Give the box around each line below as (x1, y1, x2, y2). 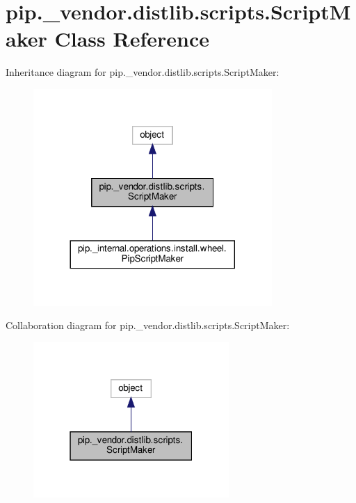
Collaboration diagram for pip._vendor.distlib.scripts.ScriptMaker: (6, 318, 290, 333)
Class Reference (54, 24, 209, 53)
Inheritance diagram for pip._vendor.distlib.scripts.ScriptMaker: (6, 65, 280, 79)
